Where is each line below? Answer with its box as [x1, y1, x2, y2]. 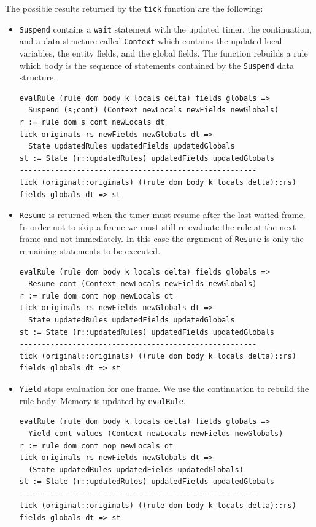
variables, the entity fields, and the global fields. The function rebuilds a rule [19, 46, 308, 59]
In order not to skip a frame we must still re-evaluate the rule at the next [19, 220, 296, 233]
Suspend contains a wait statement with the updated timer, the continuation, [19, 22, 312, 35]
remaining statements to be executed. [19, 244, 161, 257]
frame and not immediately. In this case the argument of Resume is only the [19, 232, 304, 245]
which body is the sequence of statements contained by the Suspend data [19, 58, 294, 71]
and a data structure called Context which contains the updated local [19, 34, 282, 47]
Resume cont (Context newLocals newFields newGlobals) [28, 279, 257, 289]
